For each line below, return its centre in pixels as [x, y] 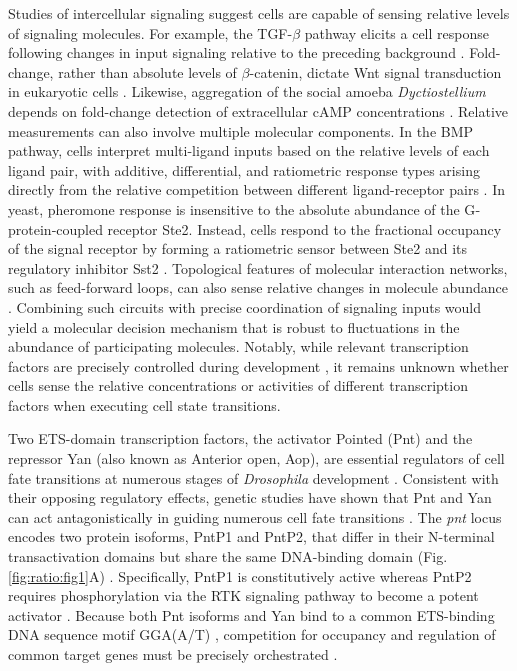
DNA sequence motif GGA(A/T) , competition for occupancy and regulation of [252, 634]
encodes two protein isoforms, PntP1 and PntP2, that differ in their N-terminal [251, 536]
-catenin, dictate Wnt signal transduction [375, 71]
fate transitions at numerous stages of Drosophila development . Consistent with [253, 477]
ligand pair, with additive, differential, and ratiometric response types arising [244, 169]
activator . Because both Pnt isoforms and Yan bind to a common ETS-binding [251, 614]
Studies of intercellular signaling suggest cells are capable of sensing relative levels [259, 13]
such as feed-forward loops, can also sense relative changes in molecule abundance [258, 287]
